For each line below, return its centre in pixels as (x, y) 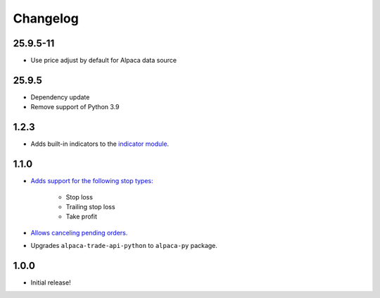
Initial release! (51, 283)
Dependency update (60, 97)
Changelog (46, 18)
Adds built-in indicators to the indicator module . (100, 144)
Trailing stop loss (90, 206)
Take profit (82, 217)
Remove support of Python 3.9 (75, 107)
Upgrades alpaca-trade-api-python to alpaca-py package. (124, 246)
